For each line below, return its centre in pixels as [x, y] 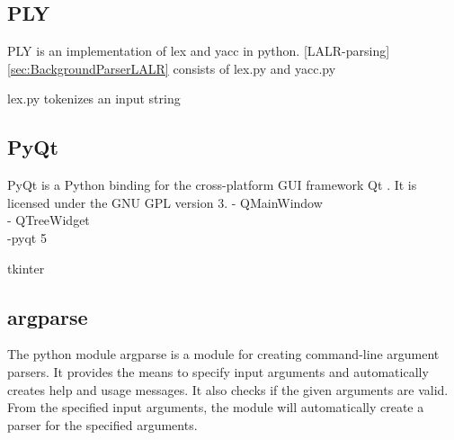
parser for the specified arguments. [102, 424]
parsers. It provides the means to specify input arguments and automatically [218, 371]
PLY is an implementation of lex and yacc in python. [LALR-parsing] [199, 51]
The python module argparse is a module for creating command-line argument [223, 354]
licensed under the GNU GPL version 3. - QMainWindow [165, 202]
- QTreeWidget [49, 220]
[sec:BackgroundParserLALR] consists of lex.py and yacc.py [172, 68]
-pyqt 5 [27, 237]
